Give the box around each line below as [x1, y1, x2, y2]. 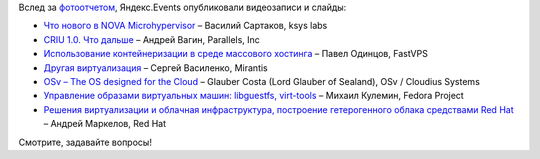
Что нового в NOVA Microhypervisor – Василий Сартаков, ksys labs [43, 20, 328, 32]
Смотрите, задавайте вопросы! [18, 136, 152, 148]
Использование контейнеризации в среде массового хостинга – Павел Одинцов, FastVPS [43, 48, 429, 60]
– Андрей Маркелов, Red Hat [43, 118, 167, 130]
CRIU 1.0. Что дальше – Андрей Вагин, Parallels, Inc [43, 33, 260, 45]
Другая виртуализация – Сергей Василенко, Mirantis [43, 61, 269, 74]
